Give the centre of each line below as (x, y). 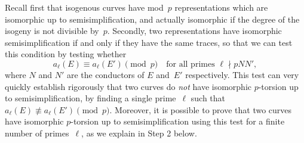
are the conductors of (105, 74)
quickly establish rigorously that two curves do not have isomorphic (128, 86)
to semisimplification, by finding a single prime (90, 98)
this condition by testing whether (66, 54)
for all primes (191, 64)
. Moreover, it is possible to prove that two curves (201, 109)
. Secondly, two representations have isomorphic (194, 31)
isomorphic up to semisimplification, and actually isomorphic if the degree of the (152, 19)
